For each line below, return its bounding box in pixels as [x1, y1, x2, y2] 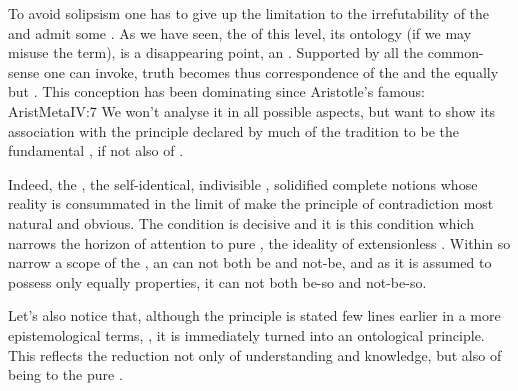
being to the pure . [8, 364, 123, 385]
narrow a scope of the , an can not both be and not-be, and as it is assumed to [8, 252, 492, 273]
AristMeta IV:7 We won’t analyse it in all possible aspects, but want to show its [8, 100, 496, 121]
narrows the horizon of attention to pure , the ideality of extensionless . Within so [8, 232, 511, 253]
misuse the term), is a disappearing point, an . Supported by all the [8, 42, 424, 63]
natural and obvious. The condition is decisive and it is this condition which [8, 212, 474, 233]
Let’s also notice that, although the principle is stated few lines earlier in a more [8, 305, 501, 326]
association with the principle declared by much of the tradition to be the [8, 120, 460, 141]
